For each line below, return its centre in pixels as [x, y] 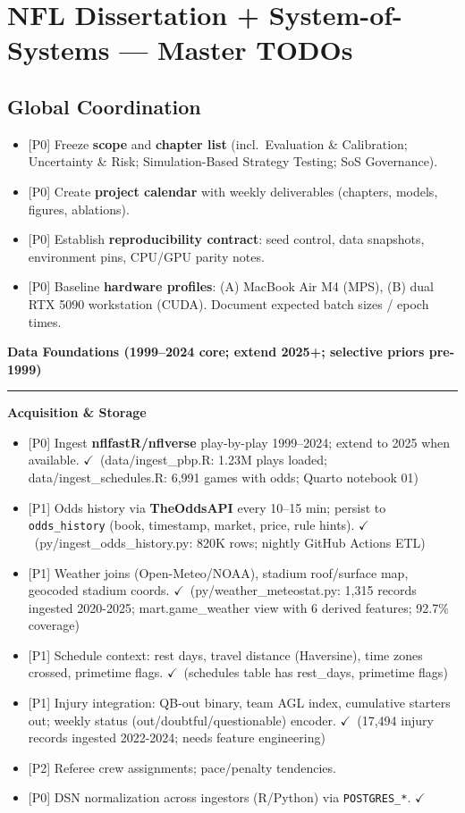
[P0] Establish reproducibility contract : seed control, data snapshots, [226, 239]
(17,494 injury [395, 720]
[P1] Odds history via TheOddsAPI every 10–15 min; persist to [207, 507]
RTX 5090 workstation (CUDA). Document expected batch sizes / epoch [228, 303]
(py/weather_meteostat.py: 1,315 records [303, 590]
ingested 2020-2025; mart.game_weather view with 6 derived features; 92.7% [238, 607]
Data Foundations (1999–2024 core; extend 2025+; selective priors [216, 352]
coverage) [54, 625]
